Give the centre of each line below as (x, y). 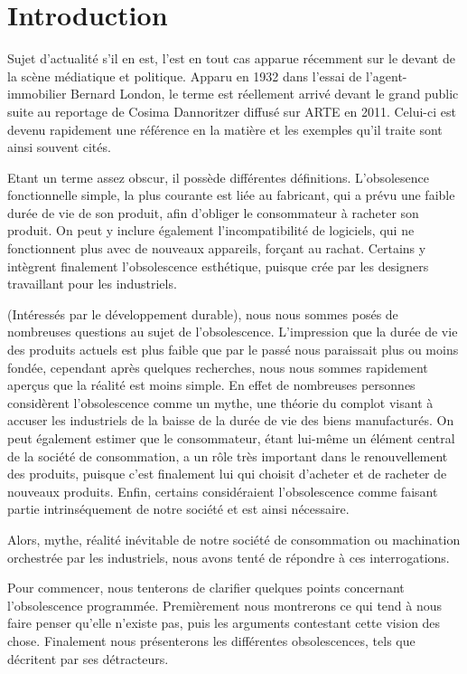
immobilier (37, 94)
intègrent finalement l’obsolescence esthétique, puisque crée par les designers (218, 266)
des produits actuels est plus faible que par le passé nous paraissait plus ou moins (233, 350)
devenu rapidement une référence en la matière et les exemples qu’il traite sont (225, 129)
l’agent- (386, 76)
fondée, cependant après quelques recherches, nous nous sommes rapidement (218, 367)
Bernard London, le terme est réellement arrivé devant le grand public (265, 94)
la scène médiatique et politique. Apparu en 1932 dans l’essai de (185, 76)
